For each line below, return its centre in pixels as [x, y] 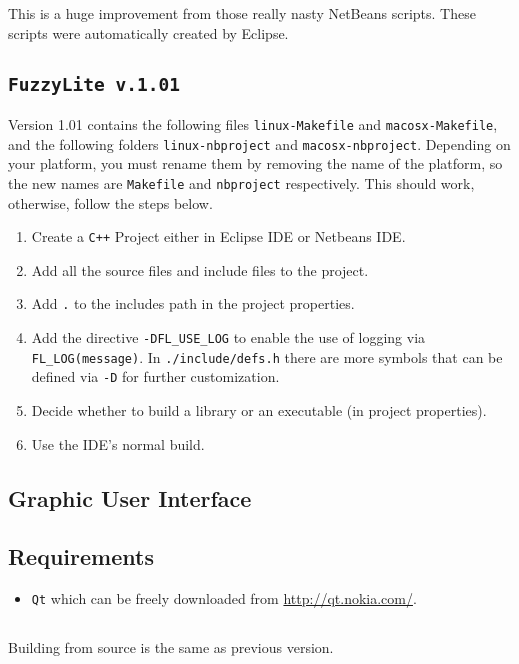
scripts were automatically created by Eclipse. [148, 32]
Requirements [81, 556]
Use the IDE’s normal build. [118, 443]
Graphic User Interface [130, 497]
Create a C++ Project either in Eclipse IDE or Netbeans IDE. [218, 236]
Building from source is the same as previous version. [171, 647]
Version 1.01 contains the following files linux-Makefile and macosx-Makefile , [253, 123]
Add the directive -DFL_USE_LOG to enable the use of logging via [228, 337]
